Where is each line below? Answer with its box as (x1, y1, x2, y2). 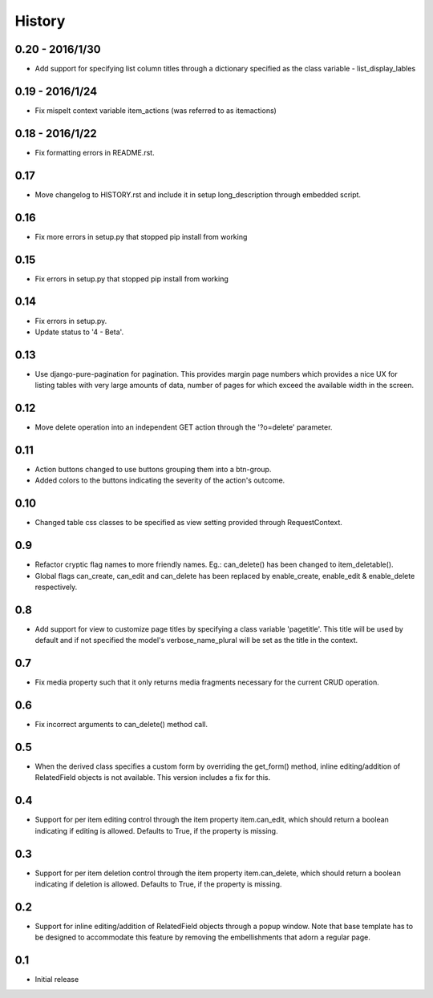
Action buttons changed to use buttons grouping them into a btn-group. (34, 465, 272, 474)
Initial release (34, 975, 79, 984)
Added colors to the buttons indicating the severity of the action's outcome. (34, 475, 285, 485)
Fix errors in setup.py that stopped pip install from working (34, 273, 229, 284)
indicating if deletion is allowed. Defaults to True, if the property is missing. (34, 879, 282, 889)
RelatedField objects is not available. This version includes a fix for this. (34, 773, 271, 782)
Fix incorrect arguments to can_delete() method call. (34, 720, 208, 729)
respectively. (34, 582, 78, 592)
